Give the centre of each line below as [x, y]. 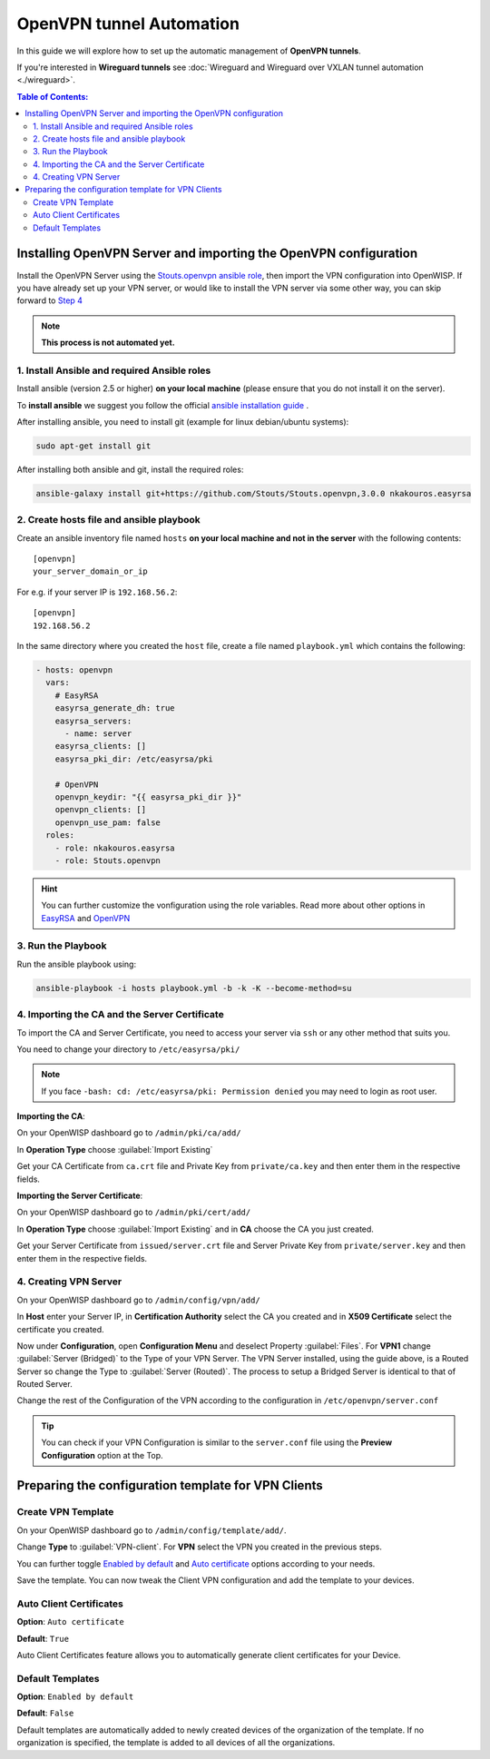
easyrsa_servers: [93, 721]
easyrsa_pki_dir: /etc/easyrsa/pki [134, 759]
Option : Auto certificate [70, 1622]
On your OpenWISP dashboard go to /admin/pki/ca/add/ [129, 1133]
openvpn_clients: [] [101, 810]
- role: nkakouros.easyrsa [115, 848]
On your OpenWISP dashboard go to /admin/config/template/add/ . [152, 1530]
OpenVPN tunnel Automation [128, 24]
